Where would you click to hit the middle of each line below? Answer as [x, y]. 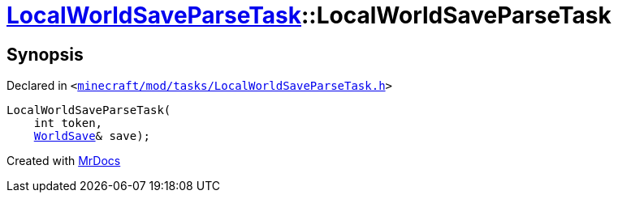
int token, [68, 123]
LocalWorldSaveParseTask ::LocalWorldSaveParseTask [309, 15]
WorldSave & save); [92, 136]
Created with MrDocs [64, 161]
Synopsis [45, 54]
